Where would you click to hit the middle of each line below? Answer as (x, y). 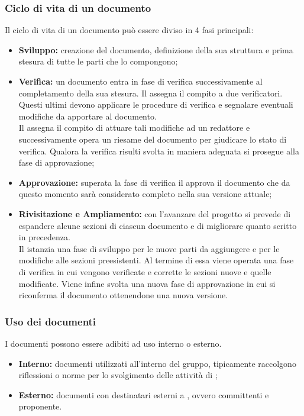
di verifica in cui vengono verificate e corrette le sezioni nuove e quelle (145, 271)
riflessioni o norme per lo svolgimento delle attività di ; (118, 375)
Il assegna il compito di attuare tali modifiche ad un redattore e (134, 128)
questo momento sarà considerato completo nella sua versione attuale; (145, 194)
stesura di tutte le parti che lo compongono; (98, 61)
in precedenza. (44, 237)
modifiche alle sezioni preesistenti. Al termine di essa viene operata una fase (156, 260)
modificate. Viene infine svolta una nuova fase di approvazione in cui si (147, 283)
